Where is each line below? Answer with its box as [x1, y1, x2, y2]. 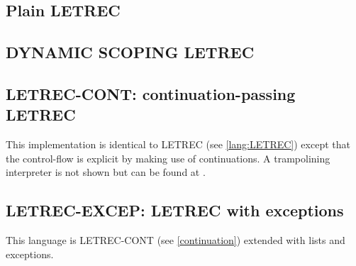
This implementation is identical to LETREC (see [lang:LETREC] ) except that [6, 137, 350, 152]
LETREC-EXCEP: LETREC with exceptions [6, 199, 344, 221]
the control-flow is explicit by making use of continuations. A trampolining [6, 150, 330, 165]
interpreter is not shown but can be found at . [6, 165, 206, 179]
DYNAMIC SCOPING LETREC [6, 41, 255, 63]
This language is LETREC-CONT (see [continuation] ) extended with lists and [6, 233, 345, 248]
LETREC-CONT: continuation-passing [6, 82, 296, 104]
